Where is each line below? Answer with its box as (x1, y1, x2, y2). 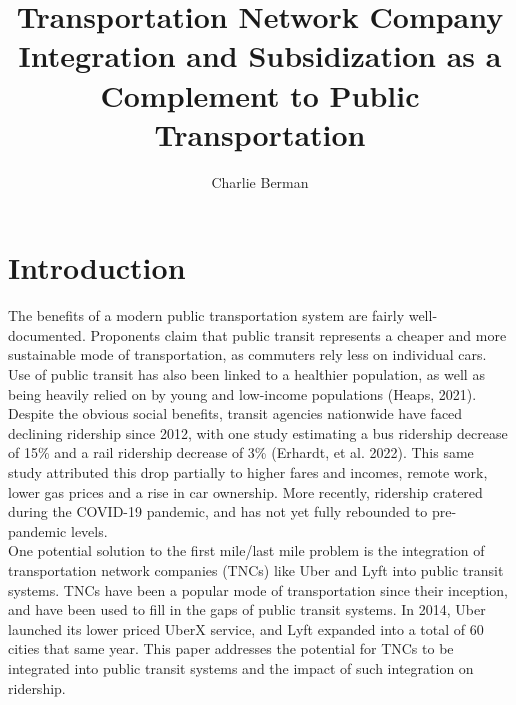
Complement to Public (100, 74, 420, 115)
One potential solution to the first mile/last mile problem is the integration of (8, 540, 485, 561)
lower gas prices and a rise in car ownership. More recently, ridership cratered (8, 481, 483, 502)
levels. (70, 520, 108, 541)
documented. (8, 324, 86, 345)
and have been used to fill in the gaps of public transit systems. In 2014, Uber (8, 599, 486, 620)
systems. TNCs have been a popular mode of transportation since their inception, (8, 579, 508, 600)
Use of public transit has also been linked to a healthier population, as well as (8, 364, 485, 384)
